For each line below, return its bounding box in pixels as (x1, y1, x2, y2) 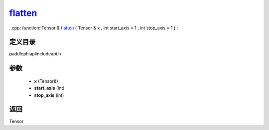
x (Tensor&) (34, 78, 58, 84)
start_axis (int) (34, 85, 65, 91)
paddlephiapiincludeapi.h (9, 51, 61, 57)
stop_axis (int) (34, 92, 64, 98)
